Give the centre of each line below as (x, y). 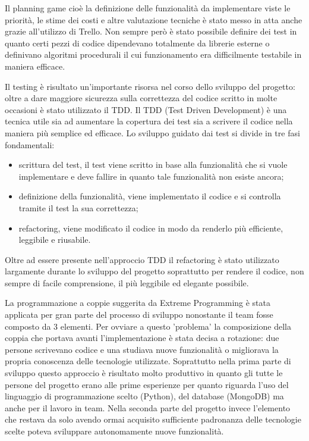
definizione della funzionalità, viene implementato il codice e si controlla (150, 196)
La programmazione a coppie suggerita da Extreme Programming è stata (138, 303)
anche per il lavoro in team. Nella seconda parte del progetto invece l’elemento (148, 407)
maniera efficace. (35, 66)
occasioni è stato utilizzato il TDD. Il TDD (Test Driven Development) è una (146, 109)
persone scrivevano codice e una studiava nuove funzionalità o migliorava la (142, 349)
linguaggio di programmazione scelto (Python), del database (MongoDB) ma (144, 396)
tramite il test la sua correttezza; (78, 207)
